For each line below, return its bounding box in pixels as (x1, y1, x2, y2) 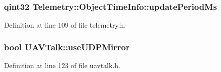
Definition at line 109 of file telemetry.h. (4, 20, 126, 30)
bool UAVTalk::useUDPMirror (4, 40, 130, 53)
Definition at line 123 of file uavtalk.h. (4, 60, 120, 71)
